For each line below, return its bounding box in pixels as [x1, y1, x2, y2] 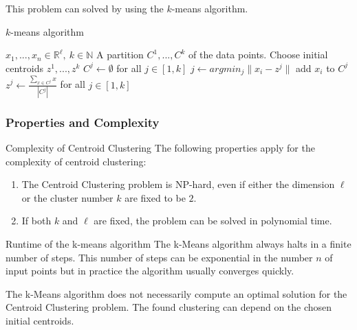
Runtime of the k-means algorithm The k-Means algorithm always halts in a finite [6, 237, 351, 250]
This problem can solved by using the [6, 1, 164, 15]
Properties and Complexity [6, 113, 160, 130]
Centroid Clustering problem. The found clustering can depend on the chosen [6, 300, 332, 314]
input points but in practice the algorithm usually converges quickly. [6, 263, 294, 278]
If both [21, 213, 52, 228]
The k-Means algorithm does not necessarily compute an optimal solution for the [6, 286, 347, 300]
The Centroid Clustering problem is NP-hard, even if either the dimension [21, 177, 335, 191]
